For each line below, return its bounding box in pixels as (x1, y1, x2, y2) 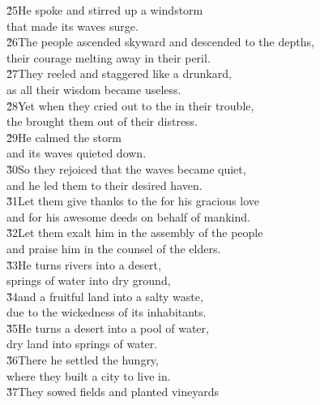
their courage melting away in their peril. (6, 49, 211, 66)
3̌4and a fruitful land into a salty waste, (6, 287, 203, 304)
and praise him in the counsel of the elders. (6, 239, 221, 256)
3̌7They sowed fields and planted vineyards (6, 383, 219, 400)
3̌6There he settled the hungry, (6, 351, 159, 368)
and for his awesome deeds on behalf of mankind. (6, 208, 250, 225)
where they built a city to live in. (6, 367, 171, 384)
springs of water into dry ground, (6, 272, 171, 289)
